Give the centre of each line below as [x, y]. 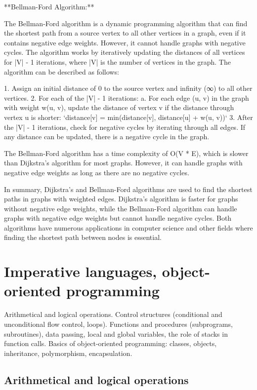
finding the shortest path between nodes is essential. [83, 237]
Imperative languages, [81, 271]
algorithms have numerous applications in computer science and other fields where [128, 227]
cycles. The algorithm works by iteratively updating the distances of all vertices [125, 52]
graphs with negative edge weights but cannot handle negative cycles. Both [118, 218]
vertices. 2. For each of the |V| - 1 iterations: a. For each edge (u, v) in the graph [127, 97]
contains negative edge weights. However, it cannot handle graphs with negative [125, 42]
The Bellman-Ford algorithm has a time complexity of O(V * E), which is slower [126, 153]
